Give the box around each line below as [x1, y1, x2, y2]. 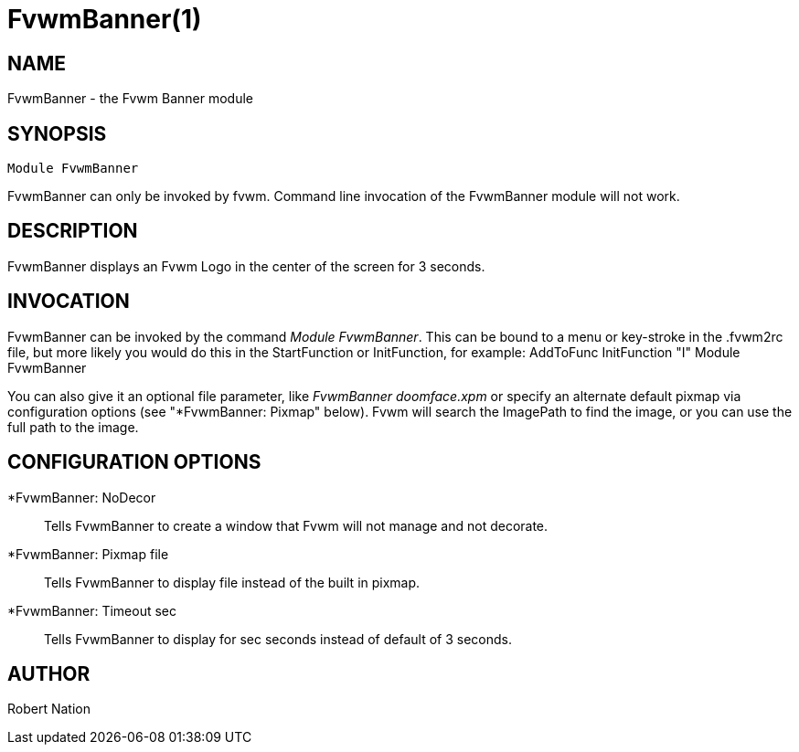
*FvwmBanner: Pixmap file [7, 545, 169, 562]
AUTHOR [7, 662, 91, 685]
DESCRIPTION [7, 219, 138, 243]
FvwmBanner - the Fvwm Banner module [7, 90, 253, 107]
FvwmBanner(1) [7, 4, 202, 35]
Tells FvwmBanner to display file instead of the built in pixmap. [44, 574, 421, 590]
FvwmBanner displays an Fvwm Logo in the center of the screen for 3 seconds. [7, 258, 485, 274]
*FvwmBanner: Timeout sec [7, 602, 176, 619]
